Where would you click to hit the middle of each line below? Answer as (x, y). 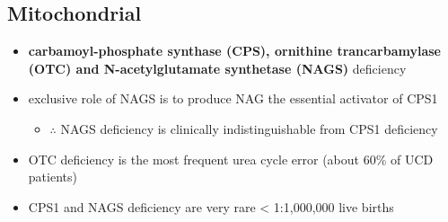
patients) (53, 177)
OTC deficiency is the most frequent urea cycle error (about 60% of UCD (231, 159)
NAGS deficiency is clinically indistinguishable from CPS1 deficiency (249, 128)
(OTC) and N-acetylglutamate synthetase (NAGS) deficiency (217, 68)
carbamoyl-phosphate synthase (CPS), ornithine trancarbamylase (234, 51)
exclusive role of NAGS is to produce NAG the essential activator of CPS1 (233, 98)
